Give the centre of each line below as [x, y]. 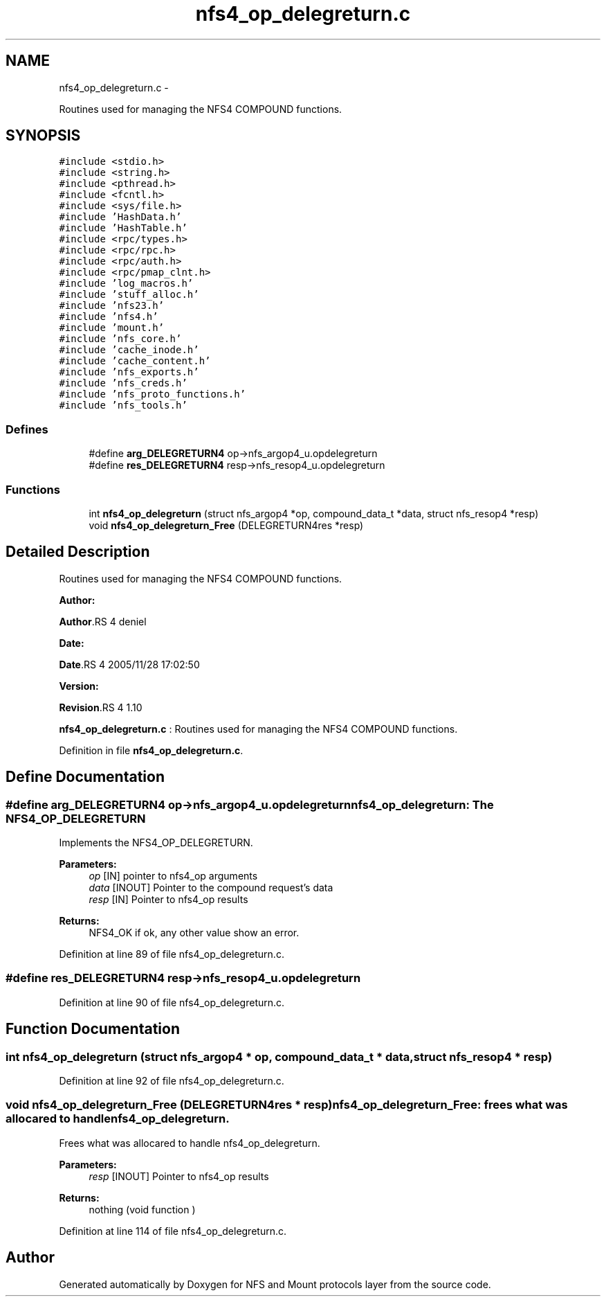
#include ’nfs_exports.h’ [129, 372]
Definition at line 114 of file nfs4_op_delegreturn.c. [173, 1231]
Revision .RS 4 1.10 [101, 707]
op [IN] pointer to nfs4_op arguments [173, 876]
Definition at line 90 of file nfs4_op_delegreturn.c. [172, 1002]
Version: [79, 686]
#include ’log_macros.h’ [126, 284]
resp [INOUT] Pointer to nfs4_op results [179, 1176]
